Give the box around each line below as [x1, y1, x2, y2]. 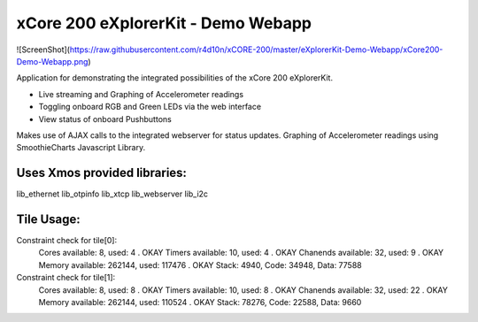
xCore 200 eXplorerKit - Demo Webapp [16, 13, 312, 33]
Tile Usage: [16, 212, 81, 226]
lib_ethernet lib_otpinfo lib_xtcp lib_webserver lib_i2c [16, 188, 208, 199]
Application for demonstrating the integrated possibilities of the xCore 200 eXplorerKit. [16, 73, 334, 83]
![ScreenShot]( [16, 44, 71, 55]
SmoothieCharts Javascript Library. [16, 142, 146, 153]
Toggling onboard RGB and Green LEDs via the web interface [38, 102, 261, 112]
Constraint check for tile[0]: [16, 235, 118, 246]
